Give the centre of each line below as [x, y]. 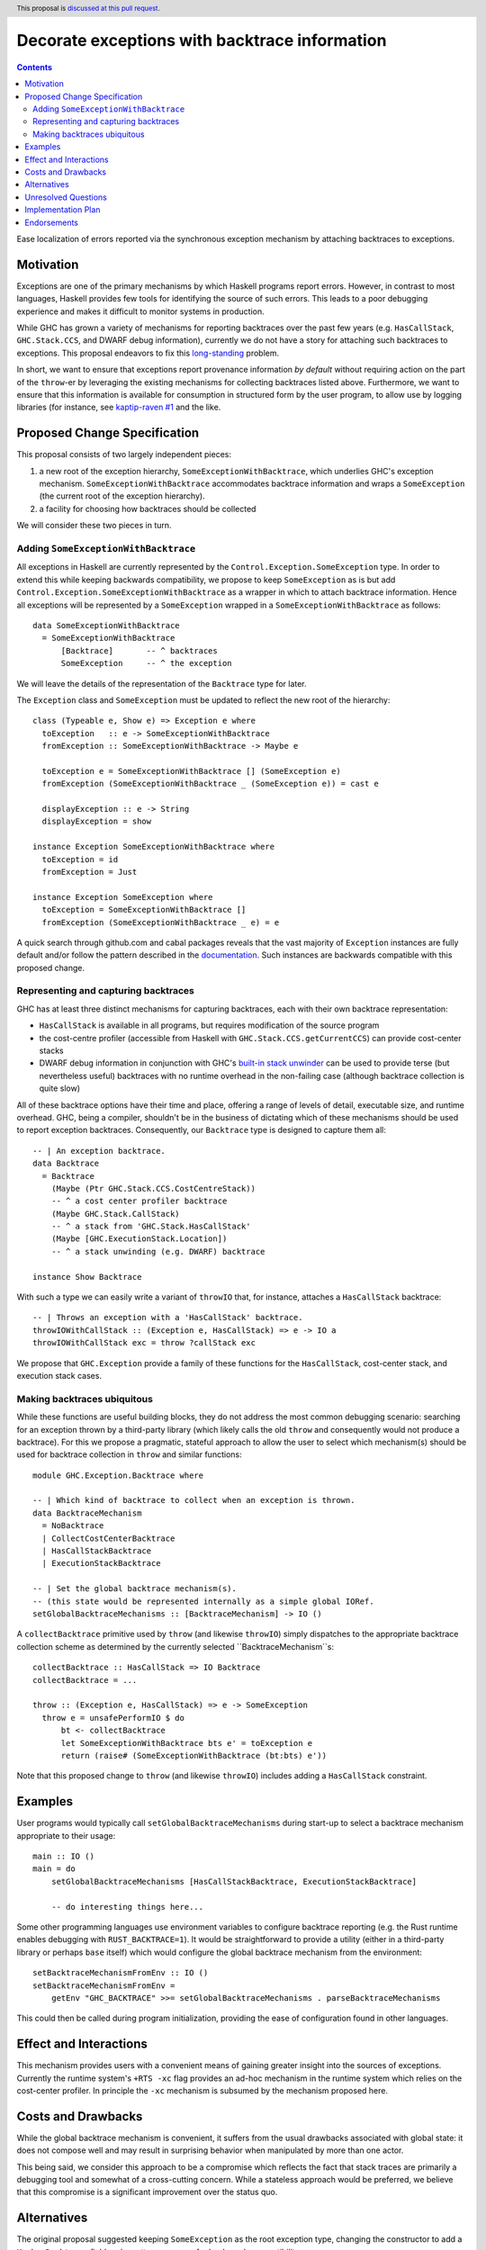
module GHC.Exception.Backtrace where [118, 1475]
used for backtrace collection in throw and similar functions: [129, 1454]
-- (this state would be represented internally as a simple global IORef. [203, 1601]
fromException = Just [90, 872]
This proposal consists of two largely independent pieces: [124, 454]
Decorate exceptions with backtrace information [202, 41]
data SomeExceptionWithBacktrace [106, 625]
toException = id [80, 859]
